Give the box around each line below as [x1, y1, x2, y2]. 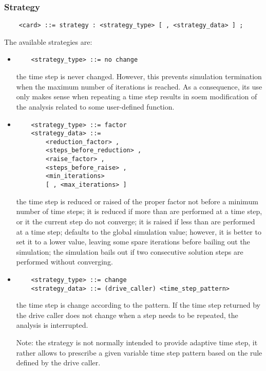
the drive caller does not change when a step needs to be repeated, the [16, 309, 238, 320]
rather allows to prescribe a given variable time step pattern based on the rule [16, 347, 262, 358]
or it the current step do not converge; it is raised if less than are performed [16, 216, 255, 226]
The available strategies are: [4, 36, 92, 47]
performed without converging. [16, 256, 113, 267]
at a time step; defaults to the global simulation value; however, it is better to [16, 226, 261, 237]
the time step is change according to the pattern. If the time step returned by [16, 299, 260, 310]
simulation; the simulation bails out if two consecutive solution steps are [16, 246, 243, 257]
